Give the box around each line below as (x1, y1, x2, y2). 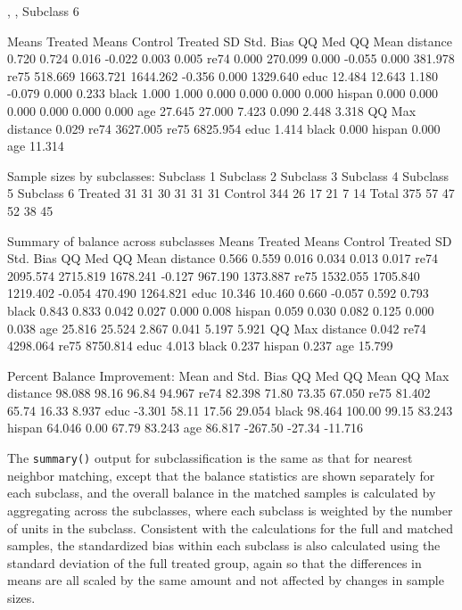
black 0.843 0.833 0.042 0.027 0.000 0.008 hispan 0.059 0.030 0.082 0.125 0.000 (7, 301, 434, 319)
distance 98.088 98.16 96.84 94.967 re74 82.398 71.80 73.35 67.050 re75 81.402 (7, 383, 431, 402)
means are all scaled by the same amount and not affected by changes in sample (7, 571, 444, 589)
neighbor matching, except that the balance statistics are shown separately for (7, 466, 435, 484)
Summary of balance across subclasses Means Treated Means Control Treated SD (7, 231, 452, 250)
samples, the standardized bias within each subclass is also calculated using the (7, 536, 441, 555)
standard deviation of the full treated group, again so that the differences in (7, 553, 422, 572)
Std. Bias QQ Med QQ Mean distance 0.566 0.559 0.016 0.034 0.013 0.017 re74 (7, 249, 438, 268)
